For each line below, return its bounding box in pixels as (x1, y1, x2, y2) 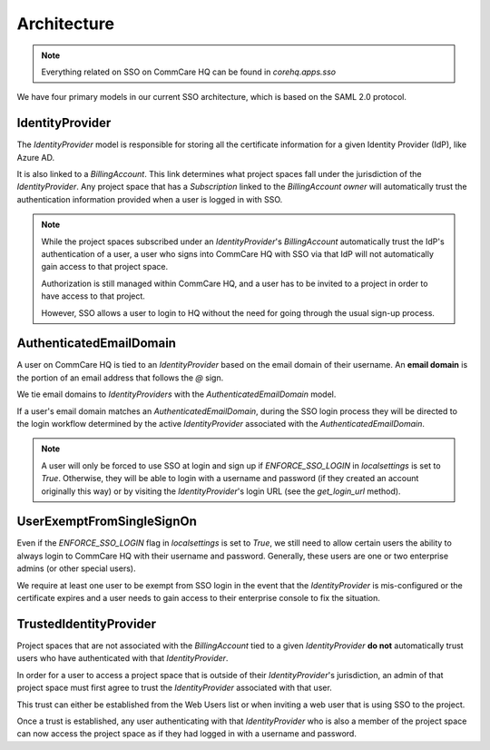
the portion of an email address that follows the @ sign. (16, 372, 224, 383)
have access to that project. (41, 291, 145, 301)
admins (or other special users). (16, 563, 136, 574)
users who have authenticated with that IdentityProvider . (16, 653, 229, 664)
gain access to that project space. (41, 262, 169, 272)
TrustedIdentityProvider (16, 616, 157, 631)
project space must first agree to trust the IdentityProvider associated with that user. (16, 682, 333, 694)
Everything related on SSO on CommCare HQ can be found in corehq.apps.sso (41, 66, 337, 77)
